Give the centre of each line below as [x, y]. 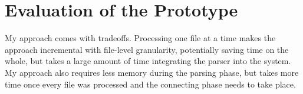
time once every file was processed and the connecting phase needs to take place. [150, 84]
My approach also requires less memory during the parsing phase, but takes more [152, 72]
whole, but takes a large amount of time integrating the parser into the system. [148, 61]
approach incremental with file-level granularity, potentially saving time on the [147, 49]
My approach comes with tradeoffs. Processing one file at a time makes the [140, 38]
